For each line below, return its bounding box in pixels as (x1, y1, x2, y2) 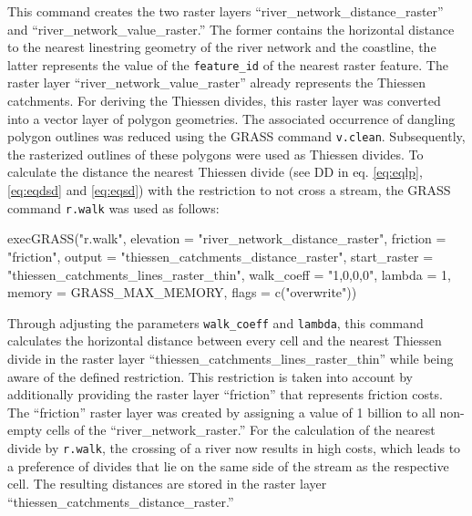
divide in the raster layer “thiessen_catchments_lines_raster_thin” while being (7, 348, 454, 367)
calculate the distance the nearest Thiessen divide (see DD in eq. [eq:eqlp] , (7, 162, 423, 181)
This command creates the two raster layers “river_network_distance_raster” (7, 2, 444, 20)
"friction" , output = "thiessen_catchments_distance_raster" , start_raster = (7, 246, 434, 265)
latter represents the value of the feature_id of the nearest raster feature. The (7, 55, 448, 74)
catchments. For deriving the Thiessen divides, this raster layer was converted (7, 91, 441, 110)
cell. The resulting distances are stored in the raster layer (7, 474, 327, 493)
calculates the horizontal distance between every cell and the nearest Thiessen (7, 331, 442, 350)
